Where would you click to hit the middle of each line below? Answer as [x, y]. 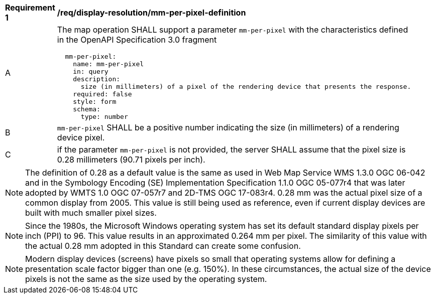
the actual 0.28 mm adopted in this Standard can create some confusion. [163, 246]
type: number [104, 117]
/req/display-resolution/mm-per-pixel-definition [151, 13]
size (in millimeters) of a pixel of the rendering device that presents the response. [246, 87]
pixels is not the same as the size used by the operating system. [146, 279]
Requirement [30, 8]
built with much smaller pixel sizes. [91, 213]
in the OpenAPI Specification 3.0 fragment [137, 40]
